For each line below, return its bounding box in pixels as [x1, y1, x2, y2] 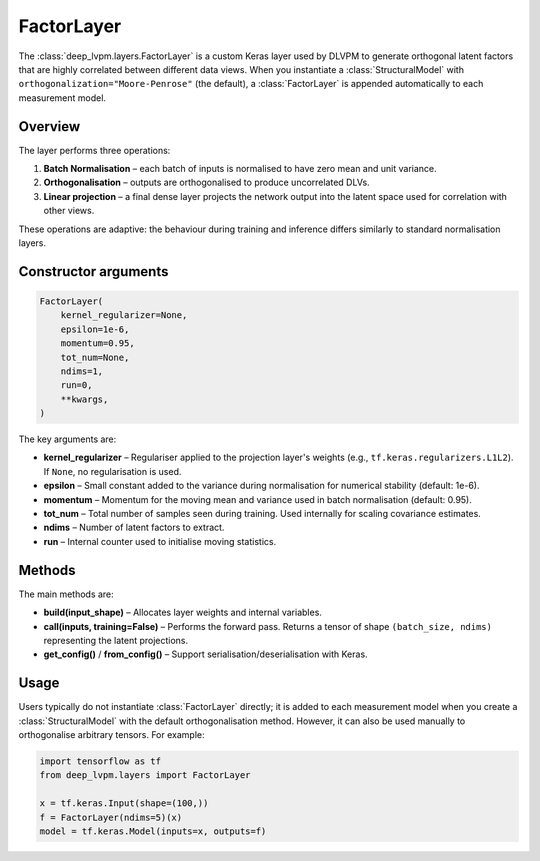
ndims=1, [60, 365, 104, 377]
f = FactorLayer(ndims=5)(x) [39, 811, 183, 823]
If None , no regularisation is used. [43, 465, 182, 477]
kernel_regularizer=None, [60, 310, 188, 321]
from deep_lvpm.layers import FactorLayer [39, 770, 251, 781]
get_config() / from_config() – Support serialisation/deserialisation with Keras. [43, 648, 369, 660]
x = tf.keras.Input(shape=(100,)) [39, 798, 209, 809]
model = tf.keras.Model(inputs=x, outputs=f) [39, 825, 267, 837]
